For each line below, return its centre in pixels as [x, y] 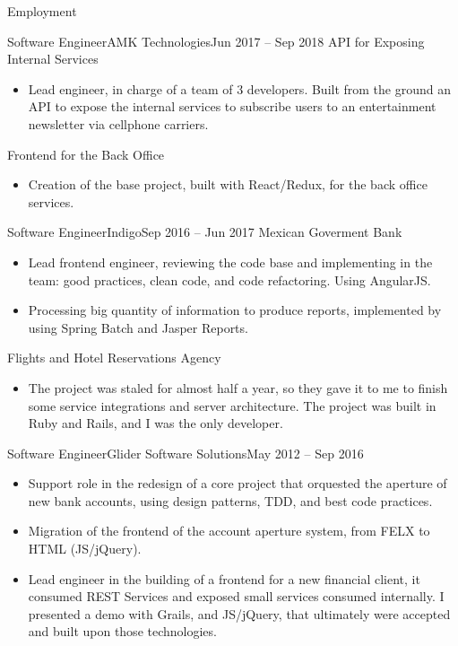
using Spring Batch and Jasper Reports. [138, 327]
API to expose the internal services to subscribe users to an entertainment [232, 106]
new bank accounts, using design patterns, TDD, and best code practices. [230, 500]
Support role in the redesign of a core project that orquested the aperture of [238, 483]
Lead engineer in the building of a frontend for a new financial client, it [224, 578]
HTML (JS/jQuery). [85, 549]
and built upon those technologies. [122, 631]
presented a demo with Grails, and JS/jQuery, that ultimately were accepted [239, 613]
